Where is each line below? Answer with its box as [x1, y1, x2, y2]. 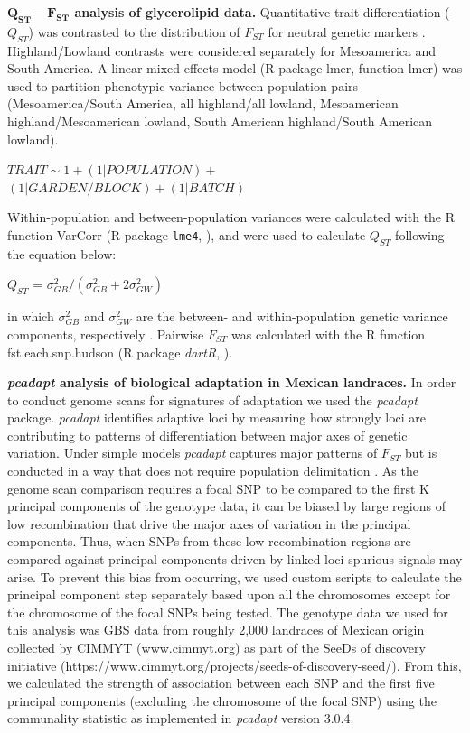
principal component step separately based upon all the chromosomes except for [7, 585, 451, 604]
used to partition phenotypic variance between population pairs [7, 76, 359, 95]
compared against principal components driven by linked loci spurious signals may [7, 550, 463, 569]
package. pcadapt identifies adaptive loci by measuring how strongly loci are [7, 408, 427, 427]
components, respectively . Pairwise [7, 324, 204, 343]
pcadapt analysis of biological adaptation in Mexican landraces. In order [7, 373, 456, 392]
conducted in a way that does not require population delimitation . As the [7, 461, 418, 480]
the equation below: [7, 244, 117, 263]
